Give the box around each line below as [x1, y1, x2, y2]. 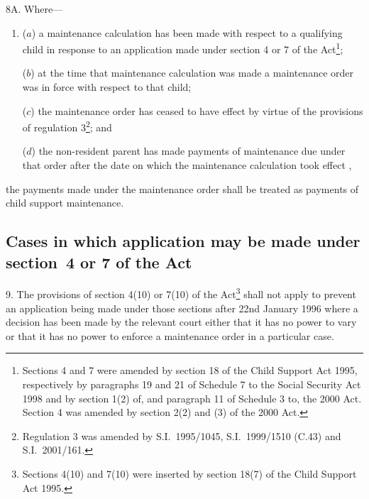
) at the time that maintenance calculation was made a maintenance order [31, 65, 353, 80]
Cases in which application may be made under [6, 230, 360, 252]
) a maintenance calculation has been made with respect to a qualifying [31, 25, 343, 40]
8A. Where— [6, 1, 63, 16]
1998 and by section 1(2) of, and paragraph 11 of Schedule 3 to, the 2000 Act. [22, 390, 362, 405]
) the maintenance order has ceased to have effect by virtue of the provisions [31, 103, 363, 118]
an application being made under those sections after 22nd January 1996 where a [6, 300, 358, 315]
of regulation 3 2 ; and [22, 118, 112, 134]
